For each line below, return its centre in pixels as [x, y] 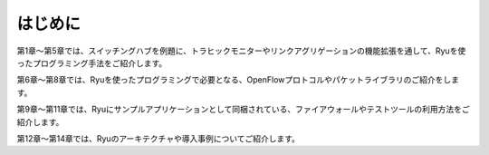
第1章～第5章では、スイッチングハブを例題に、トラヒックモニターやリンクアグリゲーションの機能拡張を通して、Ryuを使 [241, 51]
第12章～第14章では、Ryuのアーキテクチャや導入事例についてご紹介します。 [158, 138]
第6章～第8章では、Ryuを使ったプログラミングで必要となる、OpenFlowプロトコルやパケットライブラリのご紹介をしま [238, 80]
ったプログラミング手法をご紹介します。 [92, 63]
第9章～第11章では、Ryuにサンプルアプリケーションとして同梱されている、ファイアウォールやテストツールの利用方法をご [243, 110]
